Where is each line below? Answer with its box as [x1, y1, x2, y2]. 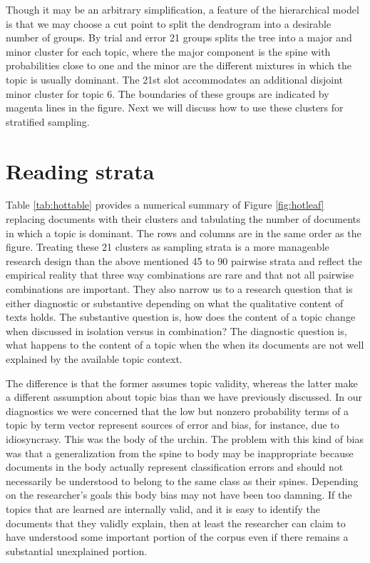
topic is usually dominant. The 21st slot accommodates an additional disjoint [6, 71, 343, 86]
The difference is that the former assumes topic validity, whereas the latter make [6, 375, 358, 390]
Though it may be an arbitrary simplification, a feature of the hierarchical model [6, 2, 359, 16]
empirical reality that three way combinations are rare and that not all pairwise [6, 267, 354, 282]
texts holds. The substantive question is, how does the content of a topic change [6, 309, 356, 324]
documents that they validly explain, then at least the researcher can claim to [6, 515, 346, 530]
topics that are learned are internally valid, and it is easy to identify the [6, 501, 321, 516]
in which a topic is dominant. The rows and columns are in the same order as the [6, 225, 361, 240]
